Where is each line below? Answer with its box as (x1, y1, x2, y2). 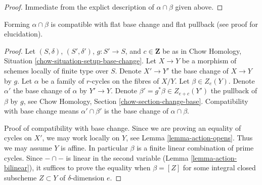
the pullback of (210, 85, 257, 96)
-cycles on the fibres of (90, 75, 159, 86)
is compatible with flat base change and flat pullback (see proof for (51, 18, 258, 29)
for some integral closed (183, 162, 256, 173)
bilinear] (4, 162, 29, 173)
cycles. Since (4, 152, 42, 163)
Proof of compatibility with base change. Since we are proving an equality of (4, 122, 241, 133)
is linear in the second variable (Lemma (66, 152, 189, 163)
